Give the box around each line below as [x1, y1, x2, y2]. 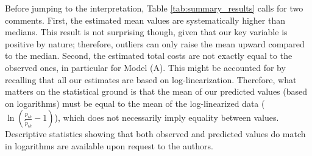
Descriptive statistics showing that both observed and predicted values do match [5, 127, 306, 140]
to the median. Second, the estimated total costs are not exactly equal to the [5, 49, 292, 62]
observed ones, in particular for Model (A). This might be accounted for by [5, 61, 286, 73]
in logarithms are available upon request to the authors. [5, 139, 213, 152]
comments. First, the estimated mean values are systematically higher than [5, 13, 285, 26]
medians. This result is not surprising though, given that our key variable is [5, 25, 288, 38]
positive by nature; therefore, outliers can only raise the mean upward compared [5, 37, 305, 50]
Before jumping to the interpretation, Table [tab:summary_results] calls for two [5, 2, 303, 14]
